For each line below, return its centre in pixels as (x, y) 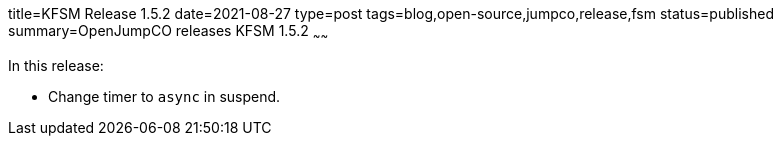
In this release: (56, 65)
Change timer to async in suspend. (164, 96)
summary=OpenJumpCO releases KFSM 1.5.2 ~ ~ (168, 32)
